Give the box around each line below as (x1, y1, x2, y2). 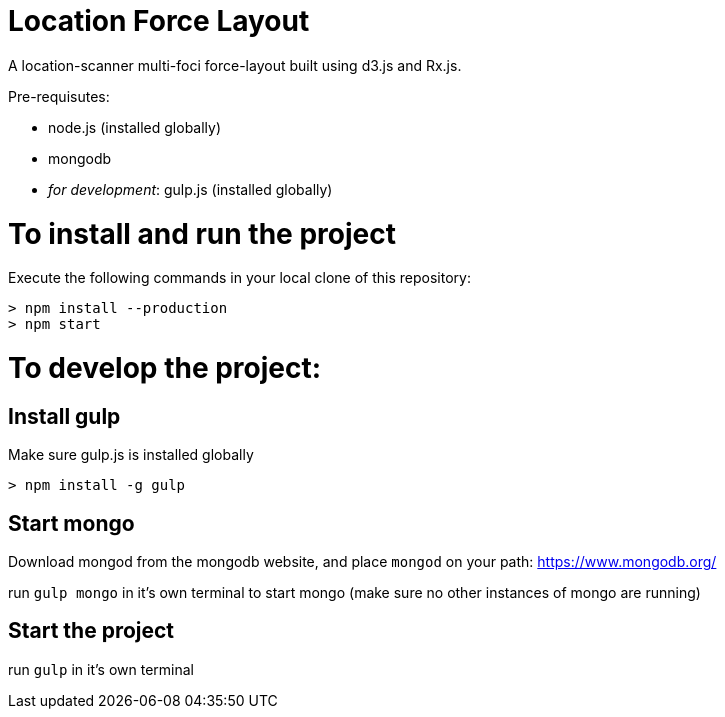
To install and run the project (8, 216, 396, 251)
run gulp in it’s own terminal (8, 660, 194, 678)
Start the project (8, 618, 175, 644)
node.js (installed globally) (48, 118, 222, 136)
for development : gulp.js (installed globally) (48, 180, 333, 198)
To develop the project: (8, 351, 322, 385)
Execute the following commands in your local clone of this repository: (8, 269, 471, 287)
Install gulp (8, 403, 121, 429)
